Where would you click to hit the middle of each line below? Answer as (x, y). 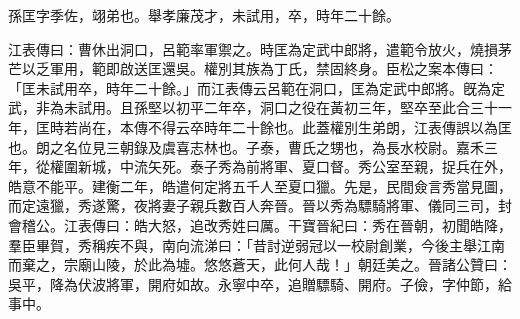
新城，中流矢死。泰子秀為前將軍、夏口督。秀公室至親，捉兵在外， (294, 166)
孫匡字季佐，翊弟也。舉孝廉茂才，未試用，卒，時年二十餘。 (204, 15)
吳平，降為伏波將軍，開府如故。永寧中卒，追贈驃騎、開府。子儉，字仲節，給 (260, 283)
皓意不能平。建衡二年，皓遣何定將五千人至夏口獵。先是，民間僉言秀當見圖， (260, 185)
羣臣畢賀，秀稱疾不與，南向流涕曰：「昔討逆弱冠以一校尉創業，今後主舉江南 (256, 244)
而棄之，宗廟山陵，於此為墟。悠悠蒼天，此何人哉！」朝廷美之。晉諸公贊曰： (260, 264)
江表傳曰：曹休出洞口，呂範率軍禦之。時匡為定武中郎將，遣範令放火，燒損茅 (260, 48)
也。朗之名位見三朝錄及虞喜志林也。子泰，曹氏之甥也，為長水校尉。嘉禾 (246, 146)
